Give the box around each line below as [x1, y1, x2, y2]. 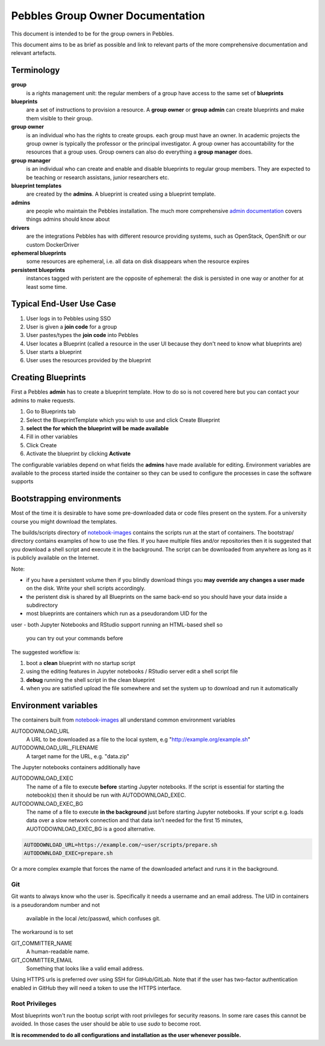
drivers [11, 224, 30, 231]
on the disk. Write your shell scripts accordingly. [26, 584, 146, 592]
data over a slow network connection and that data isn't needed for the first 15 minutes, [26, 817, 243, 824]
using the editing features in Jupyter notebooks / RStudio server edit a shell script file [26, 668, 238, 675]
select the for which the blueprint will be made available [26, 424, 169, 432]
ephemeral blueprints [11, 250, 66, 257]
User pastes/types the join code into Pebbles [26, 332, 138, 339]
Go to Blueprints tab [26, 408, 76, 415]
